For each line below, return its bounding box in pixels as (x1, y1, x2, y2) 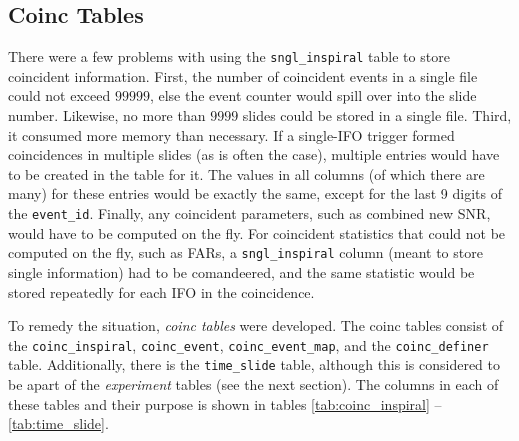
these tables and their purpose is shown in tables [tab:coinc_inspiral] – (8, 393, 442, 414)
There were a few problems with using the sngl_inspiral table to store (8, 46, 450, 67)
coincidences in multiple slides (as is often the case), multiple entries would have (8, 144, 500, 165)
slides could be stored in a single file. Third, (242, 105, 512, 126)
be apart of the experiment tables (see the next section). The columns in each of (8, 374, 499, 395)
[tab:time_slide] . (8, 413, 109, 434)
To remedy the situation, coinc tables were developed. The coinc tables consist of (8, 315, 504, 336)
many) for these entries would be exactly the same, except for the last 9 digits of (8, 183, 502, 204)
